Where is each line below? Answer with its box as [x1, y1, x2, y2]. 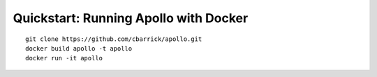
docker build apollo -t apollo [25, 44, 133, 52]
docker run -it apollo [25, 54, 103, 62]
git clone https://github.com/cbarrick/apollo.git [25, 35, 202, 43]
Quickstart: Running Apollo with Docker [13, 10, 249, 26]
